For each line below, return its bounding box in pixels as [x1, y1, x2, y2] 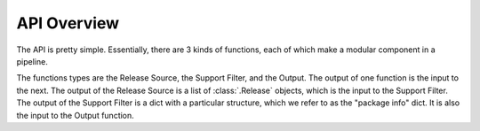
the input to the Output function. [16, 110, 135, 120]
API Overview [16, 13, 120, 33]
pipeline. [16, 56, 48, 66]
